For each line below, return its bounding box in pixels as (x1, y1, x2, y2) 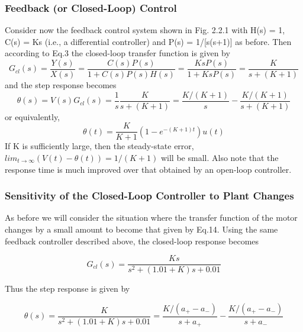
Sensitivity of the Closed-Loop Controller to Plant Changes (5, 188, 294, 203)
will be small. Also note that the (160, 151, 279, 163)
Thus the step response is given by (5, 282, 130, 295)
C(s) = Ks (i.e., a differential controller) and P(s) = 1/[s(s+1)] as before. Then (5, 35, 292, 47)
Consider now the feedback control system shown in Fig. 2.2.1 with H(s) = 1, (5, 24, 285, 36)
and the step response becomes (5, 79, 117, 91)
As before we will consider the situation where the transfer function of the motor (5, 211, 298, 224)
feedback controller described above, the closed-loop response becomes (5, 234, 259, 247)
